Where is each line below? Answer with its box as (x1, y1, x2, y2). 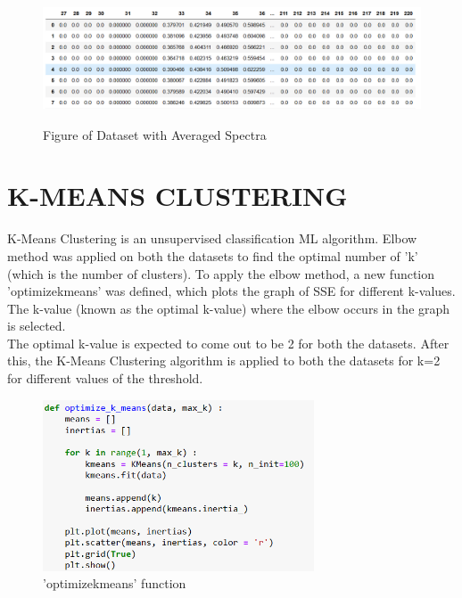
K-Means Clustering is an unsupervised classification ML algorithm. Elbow (7, 229, 417, 248)
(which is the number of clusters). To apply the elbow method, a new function (7, 264, 435, 283)
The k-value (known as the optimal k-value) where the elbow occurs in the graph (7, 299, 450, 317)
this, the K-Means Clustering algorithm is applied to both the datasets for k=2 (7, 351, 441, 370)
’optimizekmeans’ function (43, 574, 186, 593)
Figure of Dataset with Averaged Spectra (43, 125, 267, 143)
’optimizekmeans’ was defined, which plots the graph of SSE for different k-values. (7, 282, 456, 300)
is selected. (7, 316, 66, 335)
